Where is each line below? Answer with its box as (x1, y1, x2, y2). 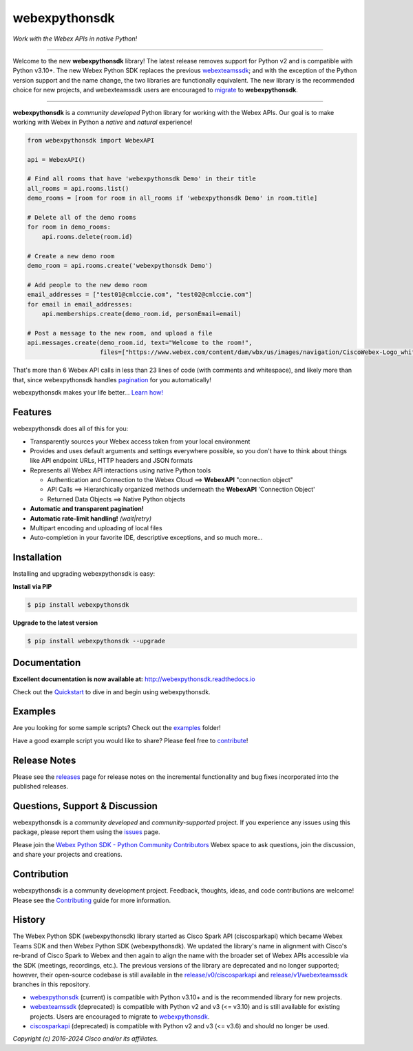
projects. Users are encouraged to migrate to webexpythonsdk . (30, 1012, 210, 1021)
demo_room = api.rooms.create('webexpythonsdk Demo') (27, 262, 213, 269)
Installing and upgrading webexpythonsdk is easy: (12, 570, 155, 578)
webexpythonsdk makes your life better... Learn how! (12, 388, 164, 397)
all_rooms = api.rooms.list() (27, 185, 129, 192)
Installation (12, 552, 62, 563)
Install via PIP (12, 582, 52, 590)
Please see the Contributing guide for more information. (12, 896, 171, 904)
